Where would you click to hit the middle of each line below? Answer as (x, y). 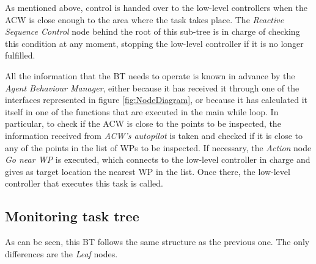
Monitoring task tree (72, 216)
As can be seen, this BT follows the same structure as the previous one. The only (157, 242)
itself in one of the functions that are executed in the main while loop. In (142, 111)
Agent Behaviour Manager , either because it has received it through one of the (152, 87)
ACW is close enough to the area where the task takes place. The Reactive (145, 19)
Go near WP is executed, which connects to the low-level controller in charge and (158, 159)
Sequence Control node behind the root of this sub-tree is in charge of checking (152, 31)
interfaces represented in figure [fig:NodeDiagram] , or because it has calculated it (156, 100)
